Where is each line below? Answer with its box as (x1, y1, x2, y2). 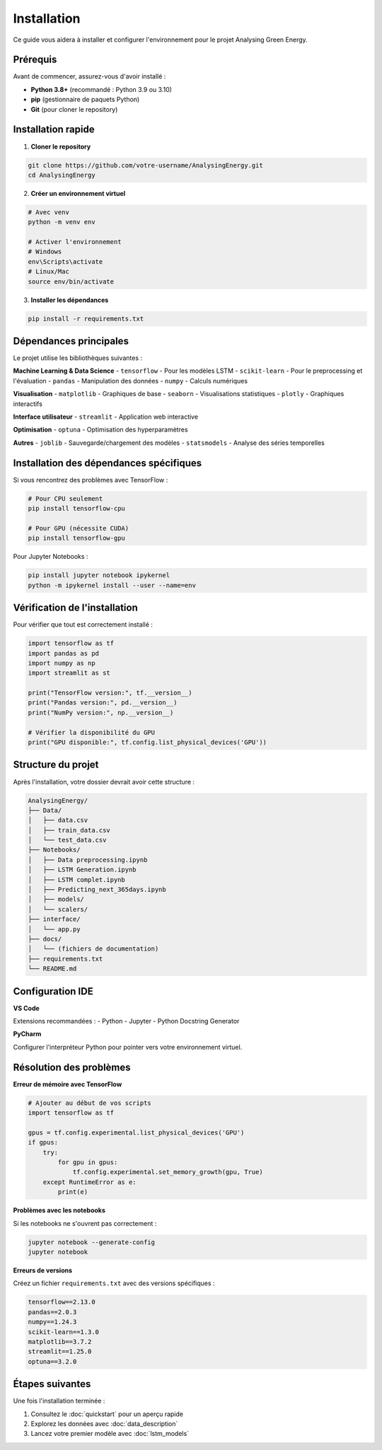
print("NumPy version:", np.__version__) (28, 708, 174, 717)
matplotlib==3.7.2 (28, 1338, 92, 1345)
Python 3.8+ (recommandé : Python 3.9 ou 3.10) (30, 85, 173, 93)
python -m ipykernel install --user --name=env (28, 581, 196, 589)
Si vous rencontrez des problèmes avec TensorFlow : (13, 475, 168, 484)
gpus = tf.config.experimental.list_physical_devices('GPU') (28, 1128, 245, 1137)
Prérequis (13, 54, 57, 66)
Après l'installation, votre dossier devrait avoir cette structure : (13, 777, 195, 786)
